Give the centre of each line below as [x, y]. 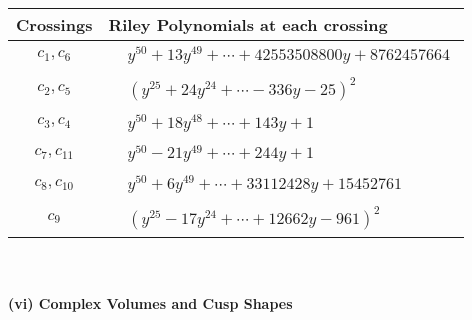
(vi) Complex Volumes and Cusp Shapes [150, 302]
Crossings [54, 24]
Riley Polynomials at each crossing [248, 24]
